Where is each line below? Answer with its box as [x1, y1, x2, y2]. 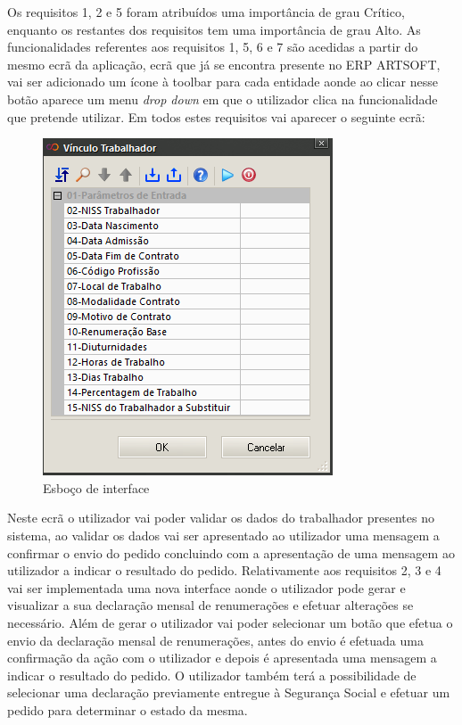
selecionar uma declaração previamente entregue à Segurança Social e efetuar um [7, 683, 450, 702]
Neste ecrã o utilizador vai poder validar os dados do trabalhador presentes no [7, 508, 434, 527]
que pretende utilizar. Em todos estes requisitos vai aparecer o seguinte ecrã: [7, 107, 425, 126]
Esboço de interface [43, 478, 150, 497]
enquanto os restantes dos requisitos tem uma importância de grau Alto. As [7, 20, 421, 38]
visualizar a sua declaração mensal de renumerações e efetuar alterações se [7, 596, 414, 614]
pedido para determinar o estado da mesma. [7, 700, 248, 719]
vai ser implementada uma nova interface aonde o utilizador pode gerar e [7, 578, 406, 597]
